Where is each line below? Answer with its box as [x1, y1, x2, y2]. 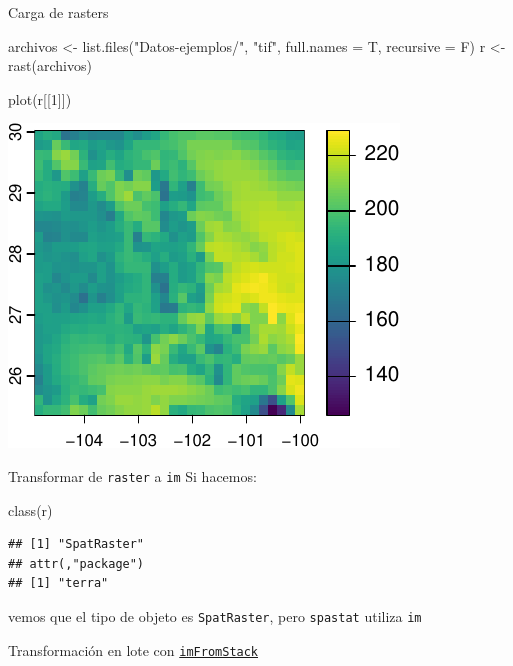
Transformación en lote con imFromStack [8, 639, 259, 660]
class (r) [8, 499, 53, 520]
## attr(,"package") [8, 556, 145, 571]
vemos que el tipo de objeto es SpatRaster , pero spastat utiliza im [8, 606, 422, 626]
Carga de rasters [8, 2, 109, 22]
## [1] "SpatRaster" [8, 537, 145, 552]
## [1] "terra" [8, 576, 109, 591]
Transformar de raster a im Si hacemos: [8, 465, 257, 486]
